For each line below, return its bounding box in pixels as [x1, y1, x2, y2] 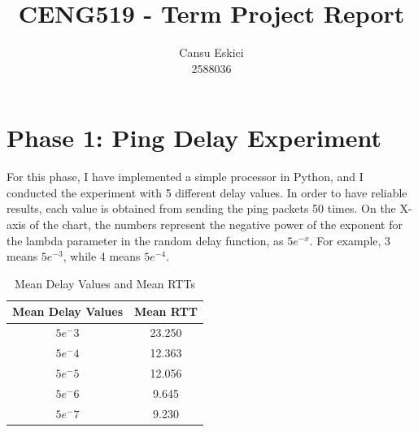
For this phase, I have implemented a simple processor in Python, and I [7, 168, 364, 185]
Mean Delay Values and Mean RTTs [15, 274, 195, 292]
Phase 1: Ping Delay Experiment [7, 121, 382, 154]
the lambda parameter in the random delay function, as [7, 231, 284, 248]
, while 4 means [63, 248, 141, 265]
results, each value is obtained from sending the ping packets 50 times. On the [7, 200, 396, 217]
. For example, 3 [309, 231, 391, 248]
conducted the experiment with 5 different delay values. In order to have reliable [7, 184, 407, 201]
